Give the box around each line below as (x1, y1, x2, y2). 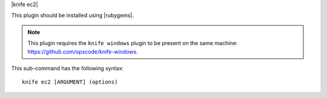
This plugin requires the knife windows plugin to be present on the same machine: (27, 40, 238, 47)
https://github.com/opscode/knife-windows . (27, 48, 138, 55)
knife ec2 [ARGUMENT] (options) (22, 79, 118, 85)
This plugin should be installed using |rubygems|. (11, 12, 134, 19)
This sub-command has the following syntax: (11, 64, 124, 72)
